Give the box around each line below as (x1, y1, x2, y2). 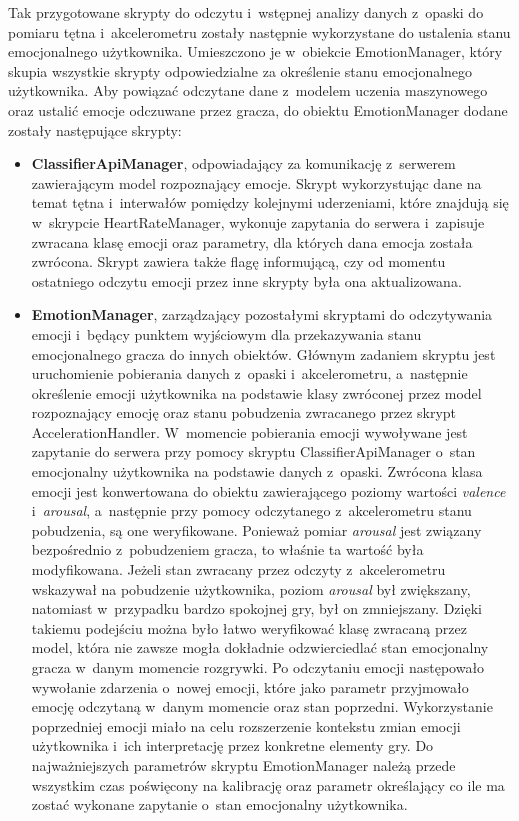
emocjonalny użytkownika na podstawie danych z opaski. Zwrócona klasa (31, 461, 483, 482)
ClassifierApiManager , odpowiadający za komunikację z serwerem (31, 153, 456, 174)
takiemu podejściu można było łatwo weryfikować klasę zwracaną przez (31, 617, 467, 638)
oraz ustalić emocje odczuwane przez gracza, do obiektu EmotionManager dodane (8, 99, 508, 120)
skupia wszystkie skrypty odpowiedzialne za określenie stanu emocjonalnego (8, 60, 473, 81)
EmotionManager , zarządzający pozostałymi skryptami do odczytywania (31, 304, 493, 325)
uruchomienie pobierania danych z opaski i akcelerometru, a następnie (31, 363, 468, 384)
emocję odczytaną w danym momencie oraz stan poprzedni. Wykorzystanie (31, 696, 493, 717)
